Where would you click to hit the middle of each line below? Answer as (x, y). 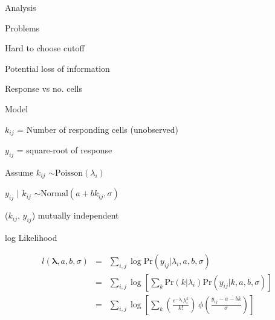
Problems (22, 27)
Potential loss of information (57, 68)
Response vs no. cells (44, 88)
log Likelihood (31, 237)
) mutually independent (75, 215)
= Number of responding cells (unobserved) (98, 129)
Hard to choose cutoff (45, 48)
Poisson (69, 173)
